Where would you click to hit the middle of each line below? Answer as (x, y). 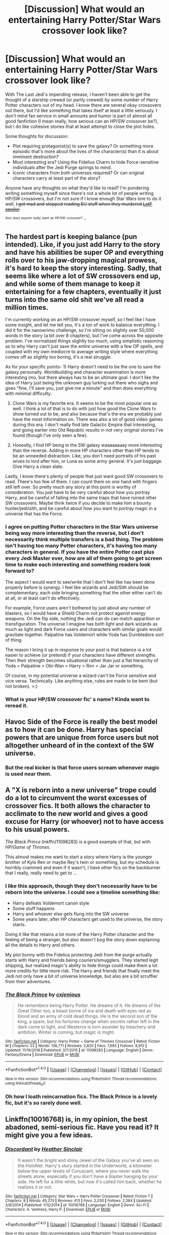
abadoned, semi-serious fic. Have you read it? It (82, 1127)
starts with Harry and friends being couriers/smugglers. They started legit (82, 960)
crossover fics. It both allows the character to (78, 806)
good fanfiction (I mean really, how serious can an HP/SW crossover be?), (82, 121)
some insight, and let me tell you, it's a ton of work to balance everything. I (82, 325)
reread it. (17, 705)
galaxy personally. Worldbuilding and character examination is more (75, 372)
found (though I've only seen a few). (50, 435)
